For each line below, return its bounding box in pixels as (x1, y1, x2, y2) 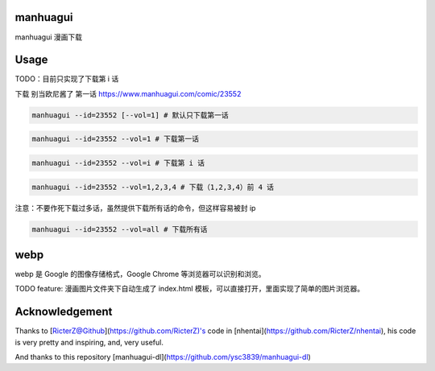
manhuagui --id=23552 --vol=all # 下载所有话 (31, 225, 208, 233)
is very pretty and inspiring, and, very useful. (14, 337, 164, 347)
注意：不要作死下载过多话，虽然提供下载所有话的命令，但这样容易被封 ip (14, 203, 256, 212)
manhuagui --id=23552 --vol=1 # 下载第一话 (31, 134, 199, 144)
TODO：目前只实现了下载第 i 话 (14, 74, 119, 84)
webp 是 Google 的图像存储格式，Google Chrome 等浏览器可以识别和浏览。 (14, 270, 266, 278)
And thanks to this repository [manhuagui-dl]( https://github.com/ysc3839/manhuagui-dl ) (14, 352, 312, 362)
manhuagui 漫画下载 (14, 32, 83, 42)
